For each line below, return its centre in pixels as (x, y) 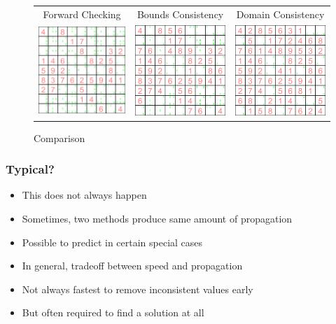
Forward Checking (82, 14)
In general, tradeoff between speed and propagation (132, 266)
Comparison (59, 138)
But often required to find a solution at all (113, 312)
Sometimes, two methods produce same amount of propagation (157, 219)
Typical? (30, 169)
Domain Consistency (280, 14)
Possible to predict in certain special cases (112, 242)
